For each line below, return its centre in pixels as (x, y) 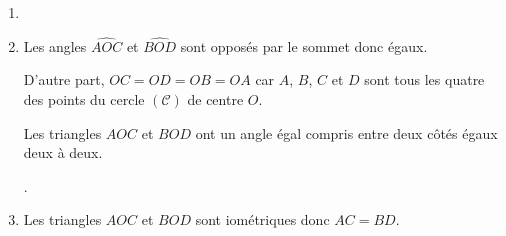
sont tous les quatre (424, 79)
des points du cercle (84, 99)
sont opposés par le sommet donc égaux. (304, 45)
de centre (215, 99)
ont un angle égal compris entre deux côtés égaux (346, 132)
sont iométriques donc (262, 219)
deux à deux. (63, 152)
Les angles (55, 45)
